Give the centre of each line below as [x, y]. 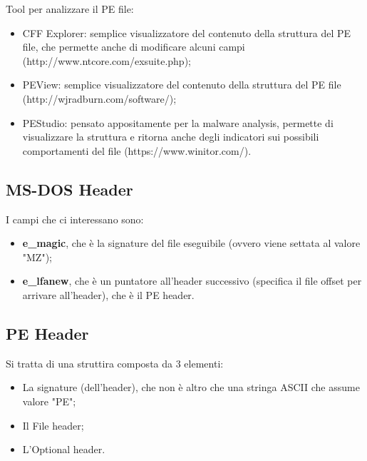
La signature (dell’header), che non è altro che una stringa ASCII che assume [191, 387]
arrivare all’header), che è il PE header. [108, 294]
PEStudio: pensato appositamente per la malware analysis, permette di [178, 122]
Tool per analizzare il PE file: [70, 9]
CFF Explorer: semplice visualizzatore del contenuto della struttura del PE [187, 32]
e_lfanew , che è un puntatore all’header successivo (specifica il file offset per [192, 281]
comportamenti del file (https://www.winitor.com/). [137, 150]
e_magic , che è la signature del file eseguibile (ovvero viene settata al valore [191, 243]
